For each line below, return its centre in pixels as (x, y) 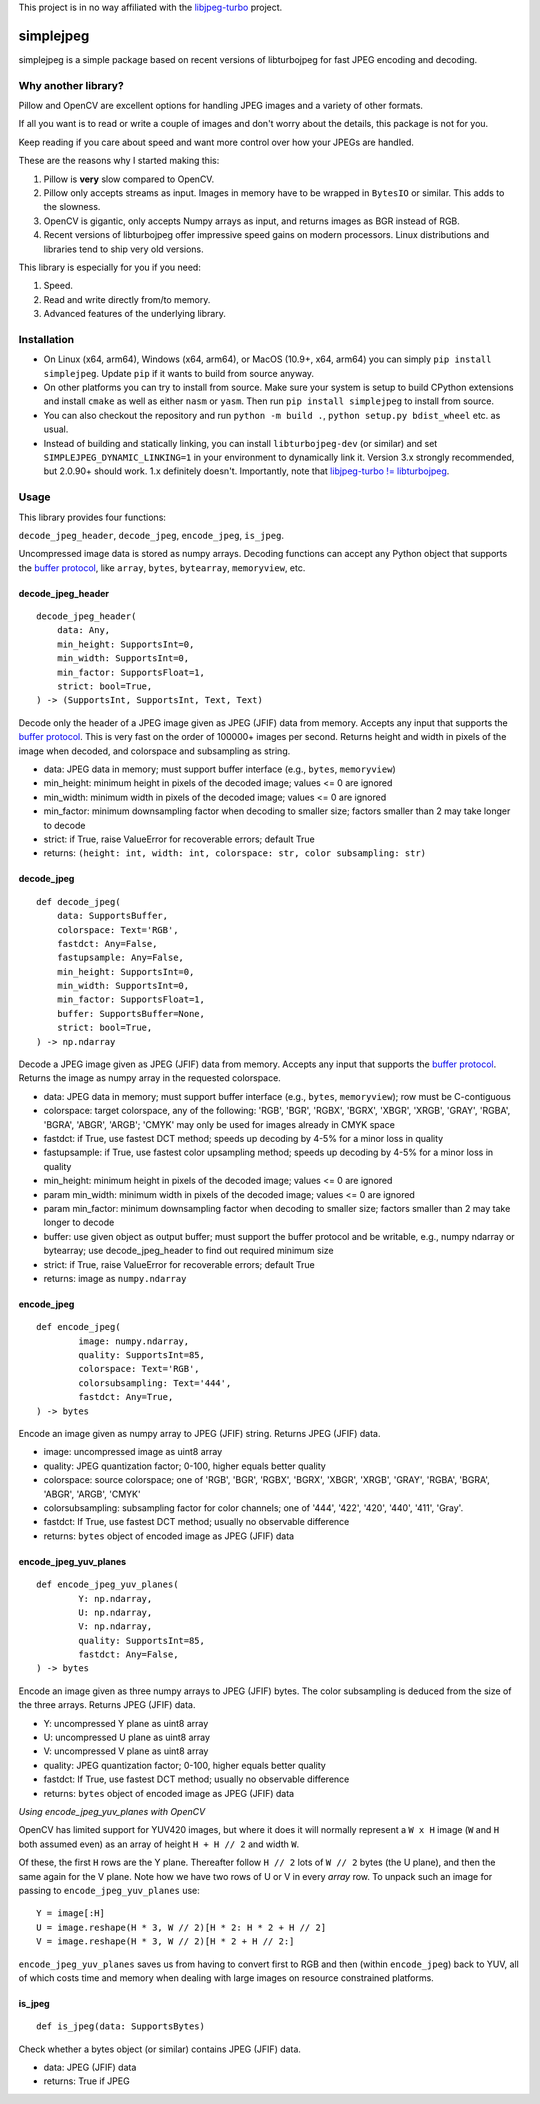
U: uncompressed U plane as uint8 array (126, 1737)
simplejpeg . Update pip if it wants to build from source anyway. (179, 373)
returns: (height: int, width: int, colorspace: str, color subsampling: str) (235, 853)
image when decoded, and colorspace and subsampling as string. (154, 751)
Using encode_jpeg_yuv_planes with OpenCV (112, 1811)
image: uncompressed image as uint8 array (133, 1452)
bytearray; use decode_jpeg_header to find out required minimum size (188, 1251)
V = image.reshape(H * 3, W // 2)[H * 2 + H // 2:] (165, 1941)
